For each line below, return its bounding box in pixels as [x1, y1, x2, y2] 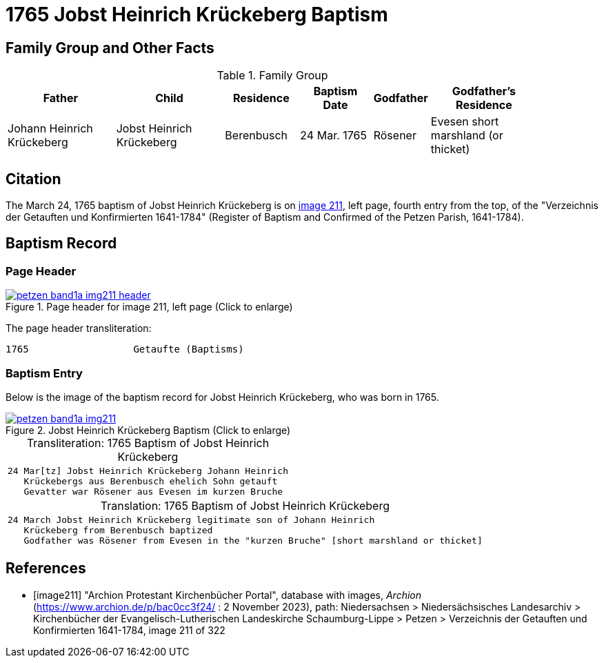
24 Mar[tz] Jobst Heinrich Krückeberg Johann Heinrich [8, 465, 288, 476]
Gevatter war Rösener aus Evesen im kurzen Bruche [23, 486, 283, 497]
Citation [6, 170, 61, 188]
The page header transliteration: [6, 322, 152, 335]
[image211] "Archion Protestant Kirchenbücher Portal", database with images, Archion [33, 588, 421, 601]
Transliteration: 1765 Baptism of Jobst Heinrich [26, 435, 270, 450]
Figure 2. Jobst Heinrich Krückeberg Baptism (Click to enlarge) [6, 424, 291, 436]
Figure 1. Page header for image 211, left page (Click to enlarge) [6, 301, 293, 313]
